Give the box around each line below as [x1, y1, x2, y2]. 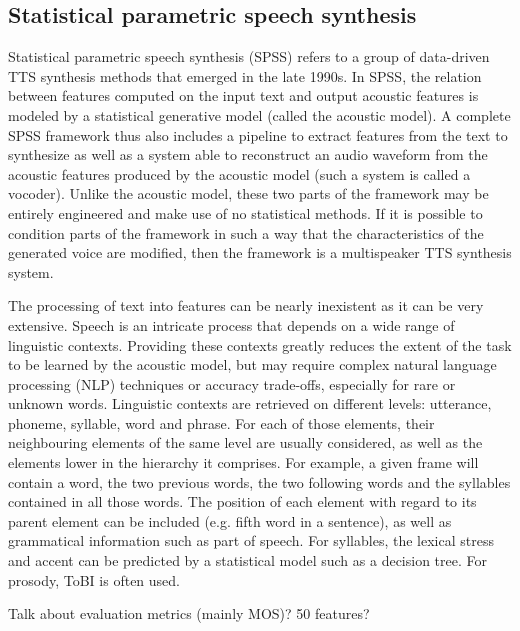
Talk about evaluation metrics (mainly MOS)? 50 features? [8, 603, 370, 624]
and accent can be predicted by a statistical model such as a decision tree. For [8, 550, 487, 571]
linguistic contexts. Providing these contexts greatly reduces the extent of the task [8, 334, 512, 355]
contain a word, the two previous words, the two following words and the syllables [8, 471, 511, 492]
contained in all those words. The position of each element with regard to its [8, 491, 477, 512]
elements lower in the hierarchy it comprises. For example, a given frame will [8, 452, 479, 473]
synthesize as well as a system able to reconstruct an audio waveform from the [8, 144, 488, 165]
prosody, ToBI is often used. [8, 569, 180, 590]
